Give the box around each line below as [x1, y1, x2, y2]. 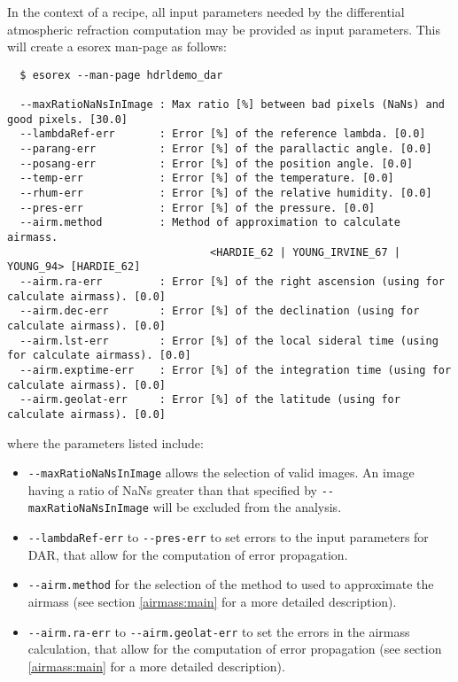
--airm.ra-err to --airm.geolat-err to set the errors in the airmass [27, 622, 410, 640]
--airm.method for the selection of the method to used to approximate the [27, 575, 434, 593]
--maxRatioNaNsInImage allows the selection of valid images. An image [27, 463, 415, 482]
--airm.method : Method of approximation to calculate [19, 216, 400, 229]
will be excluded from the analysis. [152, 498, 342, 516]
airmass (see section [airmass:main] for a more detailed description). [27, 593, 397, 610]
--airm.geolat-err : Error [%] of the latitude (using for [19, 393, 400, 407]
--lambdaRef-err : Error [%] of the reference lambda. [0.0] [19, 128, 426, 141]
